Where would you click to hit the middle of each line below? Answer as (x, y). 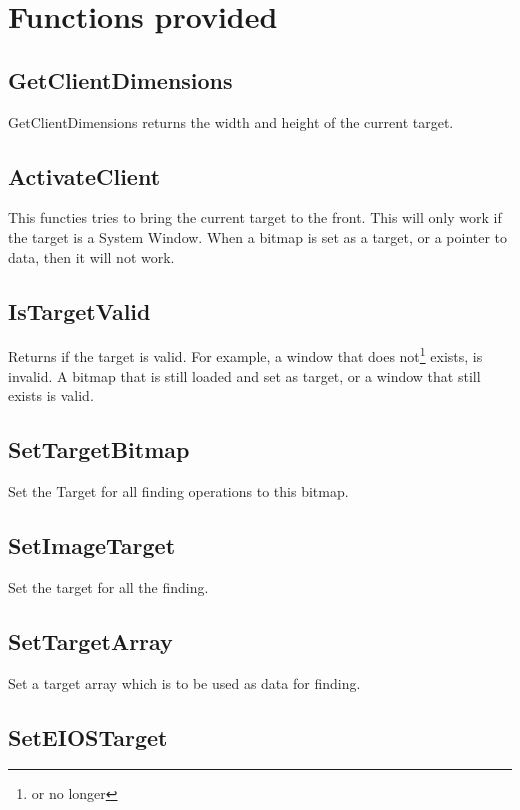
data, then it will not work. (91, 256)
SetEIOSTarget (88, 736)
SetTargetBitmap (99, 449)
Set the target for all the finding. (108, 586)
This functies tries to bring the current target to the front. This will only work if (255, 217)
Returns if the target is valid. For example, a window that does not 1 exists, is (245, 355)
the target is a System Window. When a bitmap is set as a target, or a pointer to (258, 236)
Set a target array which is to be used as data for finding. (184, 682)
